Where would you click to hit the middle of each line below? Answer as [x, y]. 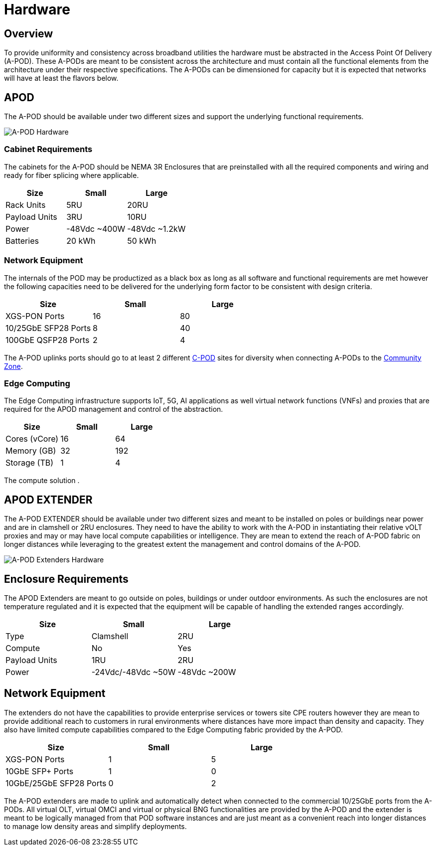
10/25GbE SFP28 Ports [48, 328]
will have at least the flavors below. [61, 78]
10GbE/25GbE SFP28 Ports [56, 783]
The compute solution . [42, 481]
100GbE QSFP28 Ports [48, 340]
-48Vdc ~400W [96, 229]
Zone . [13, 366]
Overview [29, 33]
